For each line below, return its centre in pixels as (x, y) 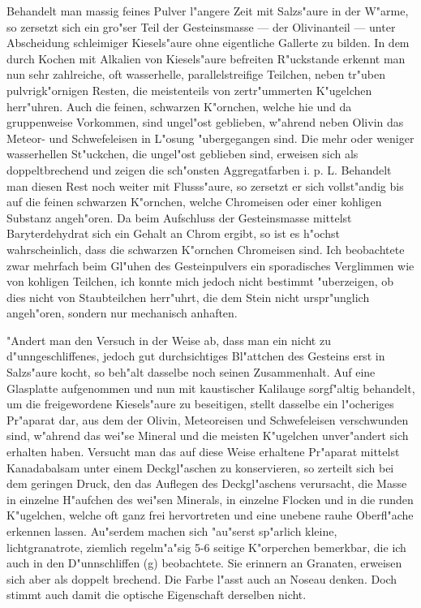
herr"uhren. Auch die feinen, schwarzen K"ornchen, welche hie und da (179, 106)
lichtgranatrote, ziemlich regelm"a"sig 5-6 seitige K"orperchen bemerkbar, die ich (206, 547)
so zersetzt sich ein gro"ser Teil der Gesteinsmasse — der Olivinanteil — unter (201, 26)
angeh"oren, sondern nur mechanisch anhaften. (122, 313)
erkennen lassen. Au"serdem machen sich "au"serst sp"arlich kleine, (172, 531)
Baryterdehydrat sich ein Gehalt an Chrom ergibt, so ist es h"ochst (173, 233)
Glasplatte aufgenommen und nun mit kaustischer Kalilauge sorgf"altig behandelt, (211, 388)
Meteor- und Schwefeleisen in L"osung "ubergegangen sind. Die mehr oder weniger (210, 138)
